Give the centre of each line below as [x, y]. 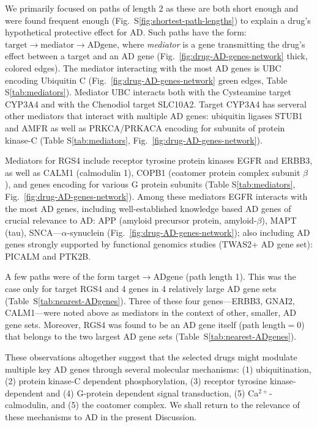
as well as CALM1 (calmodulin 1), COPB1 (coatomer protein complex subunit [153, 172]
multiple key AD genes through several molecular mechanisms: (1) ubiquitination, [158, 369]
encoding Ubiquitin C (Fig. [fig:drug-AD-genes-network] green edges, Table [146, 80]
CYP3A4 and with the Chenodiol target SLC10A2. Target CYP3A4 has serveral [156, 104]
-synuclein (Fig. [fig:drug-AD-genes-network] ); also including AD [188, 232]
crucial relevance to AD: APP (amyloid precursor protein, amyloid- [131, 220]
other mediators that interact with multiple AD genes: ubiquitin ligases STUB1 [154, 116]
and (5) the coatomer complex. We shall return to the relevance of [175, 405]
